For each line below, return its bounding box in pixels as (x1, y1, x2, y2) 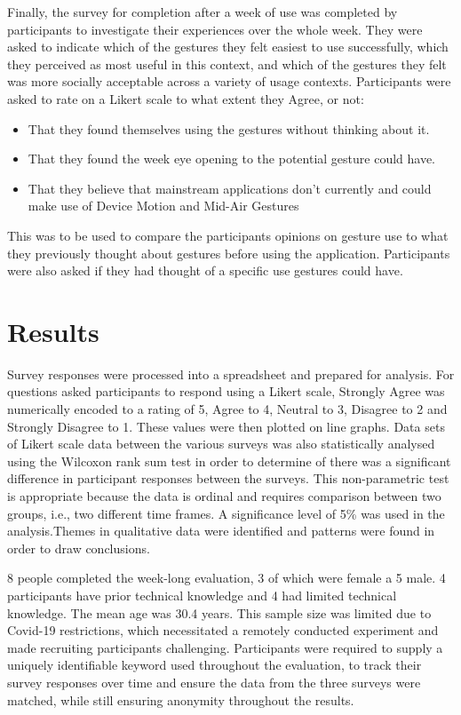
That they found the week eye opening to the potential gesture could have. (28, 149, 436, 168)
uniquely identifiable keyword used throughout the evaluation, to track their (7, 655, 422, 674)
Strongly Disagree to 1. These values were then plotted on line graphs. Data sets (7, 417, 445, 435)
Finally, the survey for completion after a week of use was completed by (7, 3, 398, 20)
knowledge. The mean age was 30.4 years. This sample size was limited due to (7, 603, 432, 622)
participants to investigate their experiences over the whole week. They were (7, 20, 423, 38)
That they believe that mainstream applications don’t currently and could (28, 179, 432, 197)
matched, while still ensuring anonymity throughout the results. (7, 690, 354, 709)
